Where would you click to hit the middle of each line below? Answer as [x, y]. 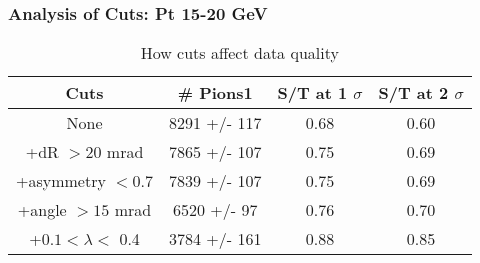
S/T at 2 [413, 93]
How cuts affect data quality [239, 53]
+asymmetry [61, 181]
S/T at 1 [312, 93]
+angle [42, 210]
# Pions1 [215, 93]
